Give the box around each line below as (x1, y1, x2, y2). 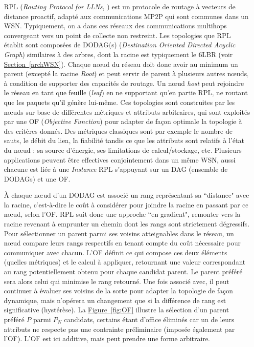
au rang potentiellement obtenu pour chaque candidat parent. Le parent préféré (4, 266, 243, 277)
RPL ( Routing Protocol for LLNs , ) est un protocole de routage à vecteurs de (4, 1, 235, 11)
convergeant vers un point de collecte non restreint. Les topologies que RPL (4, 30, 231, 40)
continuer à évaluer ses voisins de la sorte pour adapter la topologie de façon (4, 286, 233, 296)
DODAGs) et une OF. (4, 173, 70, 184)
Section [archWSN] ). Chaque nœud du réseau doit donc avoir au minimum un (4, 59, 238, 69)
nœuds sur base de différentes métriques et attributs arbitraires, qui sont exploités (4, 106, 250, 117)
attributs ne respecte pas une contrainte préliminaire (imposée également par (4, 324, 235, 334)
